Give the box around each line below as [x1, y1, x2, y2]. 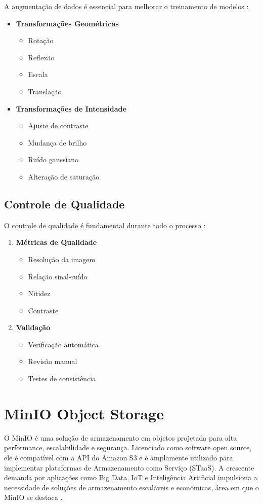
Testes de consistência [28, 373, 96, 384]
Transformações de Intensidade [16, 103, 126, 114]
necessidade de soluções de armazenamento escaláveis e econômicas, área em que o [4, 482, 259, 492]
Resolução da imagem [28, 254, 96, 264]
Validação [16, 322, 51, 333]
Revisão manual [28, 356, 77, 367]
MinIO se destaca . [4, 492, 63, 502]
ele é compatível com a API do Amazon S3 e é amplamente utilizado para [4, 452, 233, 462]
